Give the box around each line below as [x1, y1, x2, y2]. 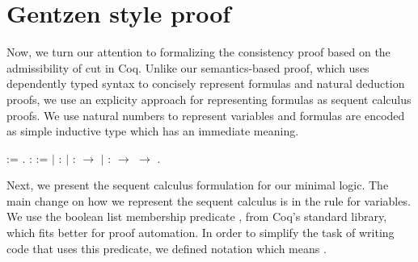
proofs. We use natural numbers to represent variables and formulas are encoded [6, 106, 405, 123]
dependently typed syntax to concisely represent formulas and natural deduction [6, 75, 405, 92]
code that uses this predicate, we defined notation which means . [6, 239, 327, 256]
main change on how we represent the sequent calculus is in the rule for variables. [6, 192, 411, 209]
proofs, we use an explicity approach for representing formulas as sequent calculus [6, 90, 412, 107]
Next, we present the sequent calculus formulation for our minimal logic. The [6, 177, 389, 193]
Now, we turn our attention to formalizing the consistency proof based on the [6, 44, 391, 60]
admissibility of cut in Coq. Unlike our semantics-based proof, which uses [6, 59, 369, 76]
